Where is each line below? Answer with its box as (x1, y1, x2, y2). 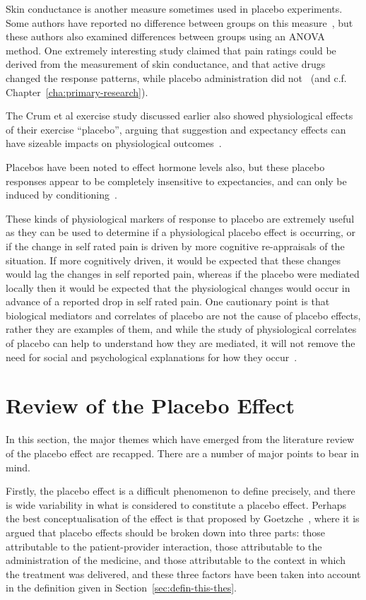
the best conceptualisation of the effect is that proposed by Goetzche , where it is (6, 511, 360, 526)
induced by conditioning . (6, 187, 117, 202)
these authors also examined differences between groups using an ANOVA (6, 29, 325, 44)
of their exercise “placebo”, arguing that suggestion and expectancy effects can (6, 122, 346, 136)
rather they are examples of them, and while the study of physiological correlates (6, 322, 357, 336)
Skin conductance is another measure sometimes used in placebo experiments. (6, 1, 343, 16)
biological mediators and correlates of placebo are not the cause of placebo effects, (6, 307, 361, 322)
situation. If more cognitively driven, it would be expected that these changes (6, 252, 341, 267)
